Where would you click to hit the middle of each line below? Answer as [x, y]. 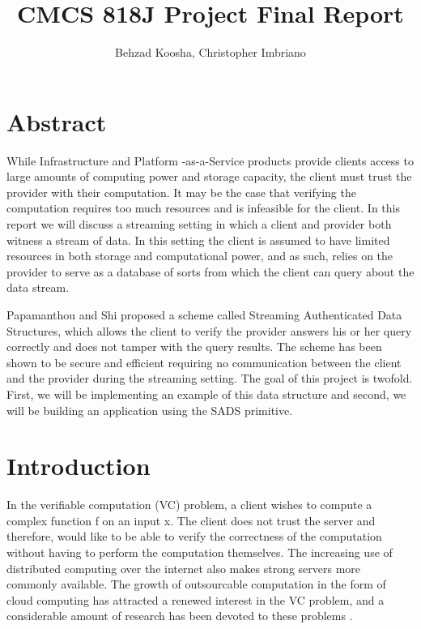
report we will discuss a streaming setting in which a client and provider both [199, 224]
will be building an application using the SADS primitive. [150, 410]
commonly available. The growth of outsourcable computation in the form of [196, 584]
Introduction [79, 466]
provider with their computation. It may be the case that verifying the [181, 192]
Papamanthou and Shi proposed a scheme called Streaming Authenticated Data [204, 314]
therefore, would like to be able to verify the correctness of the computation [194, 536]
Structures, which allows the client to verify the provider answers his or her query [209, 330]
